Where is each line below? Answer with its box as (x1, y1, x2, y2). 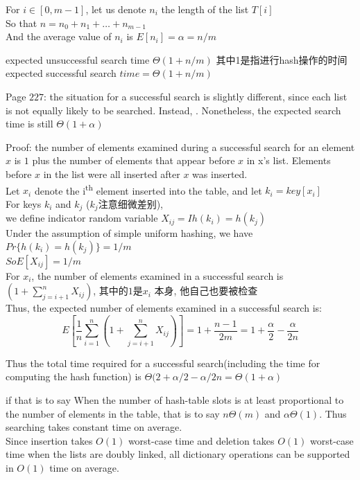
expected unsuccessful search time (6, 52, 150, 66)
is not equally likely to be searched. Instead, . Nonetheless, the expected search (6, 103, 341, 117)
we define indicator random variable (6, 211, 158, 225)
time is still (6, 116, 53, 131)
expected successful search (6, 66, 117, 80)
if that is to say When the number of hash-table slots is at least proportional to (6, 392, 344, 407)
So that (6, 15, 37, 30)
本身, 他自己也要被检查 (154, 283, 258, 298)
